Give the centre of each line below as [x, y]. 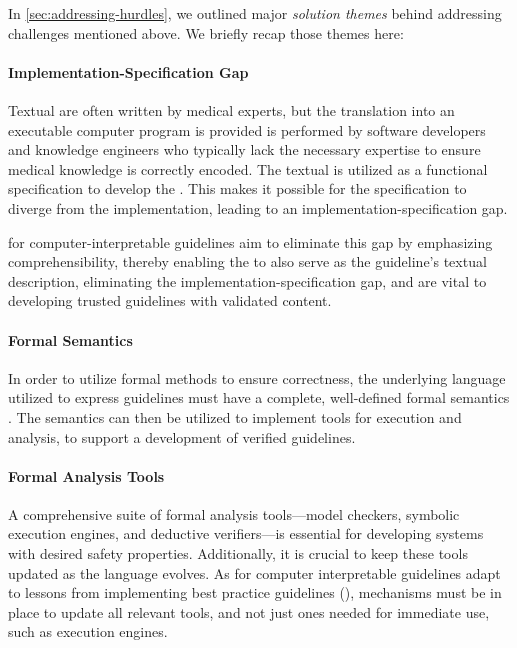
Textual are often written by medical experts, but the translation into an [231, 109]
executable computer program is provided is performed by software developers [247, 129]
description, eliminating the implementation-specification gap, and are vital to [247, 280]
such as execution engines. [88, 631]
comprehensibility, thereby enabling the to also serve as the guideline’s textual [247, 261]
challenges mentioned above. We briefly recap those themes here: [206, 32]
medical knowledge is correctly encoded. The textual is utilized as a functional [248, 168]
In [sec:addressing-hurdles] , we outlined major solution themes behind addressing [255, 13]
